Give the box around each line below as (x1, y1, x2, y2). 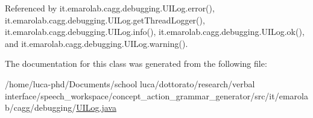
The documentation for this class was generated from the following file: (5, 57, 267, 70)
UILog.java (76, 101, 116, 114)
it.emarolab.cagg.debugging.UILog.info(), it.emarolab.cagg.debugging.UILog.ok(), (5, 25, 305, 38)
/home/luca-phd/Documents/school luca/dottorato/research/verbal (5, 77, 255, 90)
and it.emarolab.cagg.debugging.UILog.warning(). (5, 37, 188, 49)
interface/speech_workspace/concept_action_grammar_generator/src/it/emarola (5, 89, 308, 102)
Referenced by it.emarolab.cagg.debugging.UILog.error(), (5, 2, 215, 14)
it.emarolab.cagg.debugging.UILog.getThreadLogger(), (5, 13, 205, 26)
